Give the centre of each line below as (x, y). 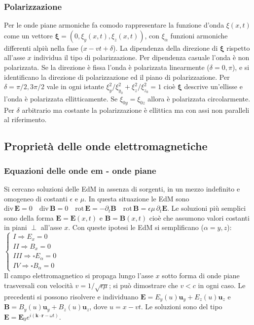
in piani (16, 227)
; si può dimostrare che (143, 285)
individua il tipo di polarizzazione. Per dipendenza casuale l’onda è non (142, 57)
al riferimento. (25, 119)
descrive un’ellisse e (213, 86)
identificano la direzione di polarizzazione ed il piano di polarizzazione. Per (117, 77)
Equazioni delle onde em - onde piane (80, 170)
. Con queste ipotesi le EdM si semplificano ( (136, 227)
